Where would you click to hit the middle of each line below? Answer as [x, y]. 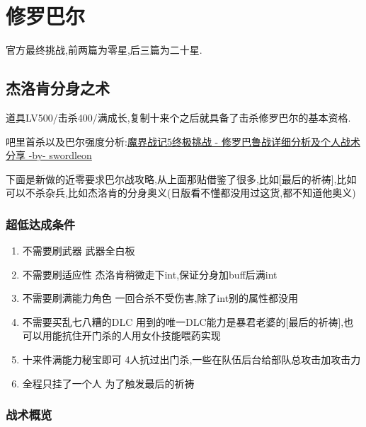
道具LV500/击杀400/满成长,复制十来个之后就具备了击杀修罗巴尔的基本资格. [178, 117]
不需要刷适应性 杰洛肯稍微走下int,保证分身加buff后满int [150, 274]
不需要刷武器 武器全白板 [79, 251]
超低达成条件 [41, 224]
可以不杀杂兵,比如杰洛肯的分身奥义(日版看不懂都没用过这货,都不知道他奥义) [181, 193]
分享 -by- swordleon [49, 155]
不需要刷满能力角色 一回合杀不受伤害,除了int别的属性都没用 [160, 298]
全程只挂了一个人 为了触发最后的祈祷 [108, 383]
